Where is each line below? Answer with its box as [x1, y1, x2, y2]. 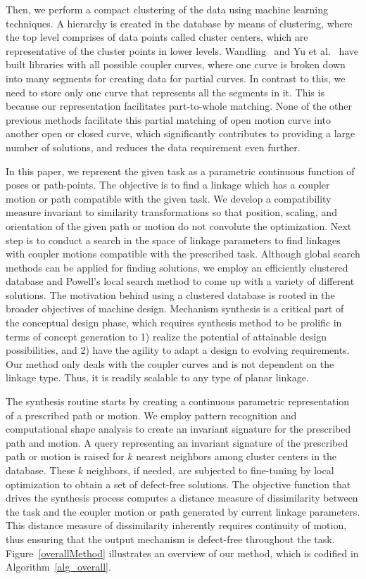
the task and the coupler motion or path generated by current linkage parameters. [6, 504, 360, 518]
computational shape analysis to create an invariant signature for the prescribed [6, 421, 351, 436]
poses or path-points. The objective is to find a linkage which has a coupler [6, 177, 330, 192]
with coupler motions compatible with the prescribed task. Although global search [6, 246, 360, 261]
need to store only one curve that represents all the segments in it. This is [6, 84, 324, 99]
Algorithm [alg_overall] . [6, 559, 111, 574]
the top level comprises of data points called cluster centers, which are [6, 30, 308, 44]
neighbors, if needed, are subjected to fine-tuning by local [86, 463, 334, 477]
